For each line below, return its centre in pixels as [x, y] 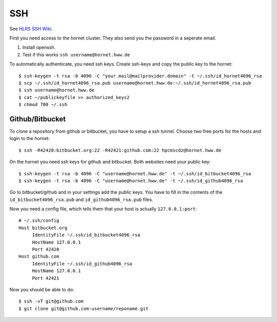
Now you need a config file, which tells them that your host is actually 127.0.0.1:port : [103, 209]
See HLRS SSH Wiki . [31, 29]
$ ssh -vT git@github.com [51, 301]
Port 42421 [46, 278]
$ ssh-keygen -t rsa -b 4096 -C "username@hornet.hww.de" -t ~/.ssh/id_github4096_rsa [131, 180]
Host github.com [39, 257]
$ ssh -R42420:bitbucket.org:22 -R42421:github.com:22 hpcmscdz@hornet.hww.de [120, 150]
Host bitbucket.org [43, 228]
